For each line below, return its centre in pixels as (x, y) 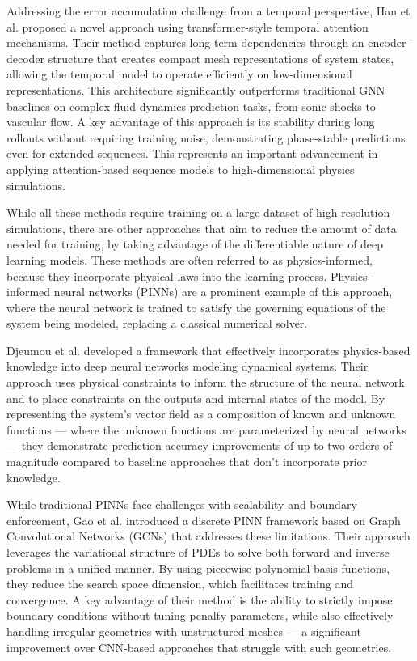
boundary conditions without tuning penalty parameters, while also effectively (200, 615)
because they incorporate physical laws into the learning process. (167, 275)
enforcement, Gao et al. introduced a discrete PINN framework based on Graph (204, 520)
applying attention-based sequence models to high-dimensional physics (181, 169)
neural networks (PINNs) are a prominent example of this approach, (223, 292)
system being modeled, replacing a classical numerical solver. (157, 323)
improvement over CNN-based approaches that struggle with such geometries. (199, 647)
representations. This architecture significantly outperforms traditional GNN (196, 89)
